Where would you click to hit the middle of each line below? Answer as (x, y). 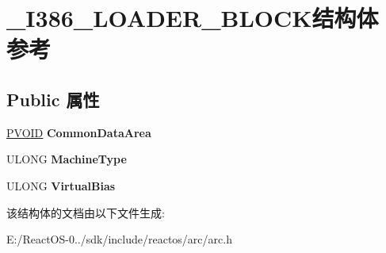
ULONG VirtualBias (61, 185)
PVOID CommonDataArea (79, 132)
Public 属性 (53, 99)
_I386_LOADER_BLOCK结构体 (193, 18)
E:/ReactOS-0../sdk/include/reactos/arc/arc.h (119, 239)
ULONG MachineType (67, 159)
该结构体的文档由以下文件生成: (86, 212)
